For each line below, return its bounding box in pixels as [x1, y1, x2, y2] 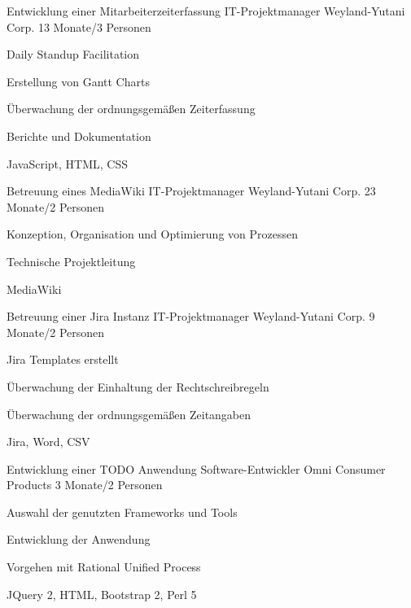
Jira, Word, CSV [7, 433, 90, 450]
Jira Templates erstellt [7, 351, 119, 368]
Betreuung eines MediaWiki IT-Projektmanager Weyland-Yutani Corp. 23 [7, 182, 376, 199]
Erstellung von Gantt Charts [7, 72, 150, 90]
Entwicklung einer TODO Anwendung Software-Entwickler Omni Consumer [7, 460, 386, 477]
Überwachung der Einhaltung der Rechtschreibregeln [7, 378, 269, 395]
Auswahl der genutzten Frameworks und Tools [7, 503, 238, 520]
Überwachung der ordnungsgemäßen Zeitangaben [7, 405, 251, 422]
